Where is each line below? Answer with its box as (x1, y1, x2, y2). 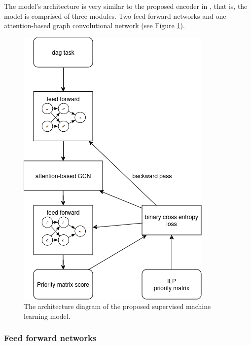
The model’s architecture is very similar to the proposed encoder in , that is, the (4, 1, 248, 11)
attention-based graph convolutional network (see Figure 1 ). (4, 20, 185, 31)
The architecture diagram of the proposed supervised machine (24, 301, 211, 311)
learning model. (24, 310, 71, 321)
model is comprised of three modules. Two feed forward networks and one (4, 10, 226, 21)
